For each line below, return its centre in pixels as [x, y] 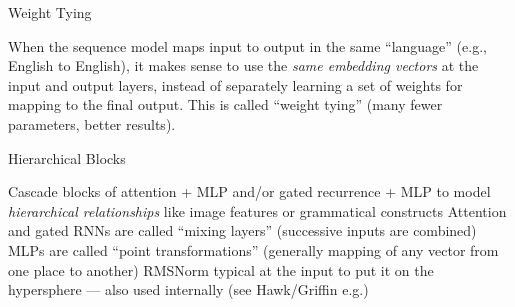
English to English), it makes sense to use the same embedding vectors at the [243, 65]
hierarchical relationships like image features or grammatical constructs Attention [257, 210]
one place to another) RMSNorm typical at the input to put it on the [221, 269]
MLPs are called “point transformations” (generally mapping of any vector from [253, 249]
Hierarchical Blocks [67, 157]
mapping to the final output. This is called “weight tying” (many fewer [225, 104]
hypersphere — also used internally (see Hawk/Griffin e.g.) [188, 289]
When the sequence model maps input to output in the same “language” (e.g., [247, 45]
